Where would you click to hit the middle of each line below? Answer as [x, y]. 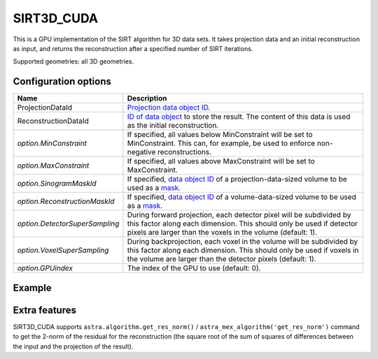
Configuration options [62, 81]
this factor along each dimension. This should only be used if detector [243, 224]
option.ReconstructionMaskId [66, 201]
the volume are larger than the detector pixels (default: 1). [222, 259]
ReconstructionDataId [53, 121]
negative [141, 152]
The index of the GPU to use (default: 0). [194, 268]
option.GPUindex [45, 268]
